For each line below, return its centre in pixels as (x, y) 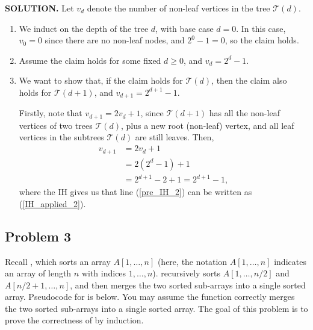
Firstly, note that (51, 113)
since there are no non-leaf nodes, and (115, 40)
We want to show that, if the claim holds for (101, 80)
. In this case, (261, 28)
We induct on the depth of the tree (84, 28)
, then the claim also (249, 80)
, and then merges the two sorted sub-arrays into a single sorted (188, 285)
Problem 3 (38, 236)
